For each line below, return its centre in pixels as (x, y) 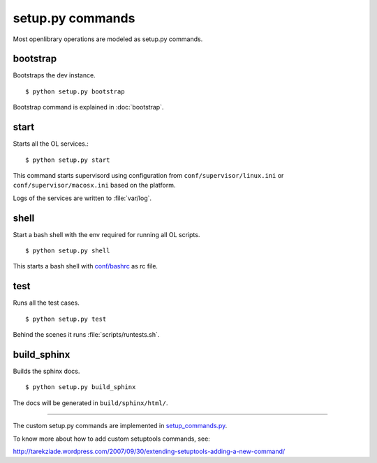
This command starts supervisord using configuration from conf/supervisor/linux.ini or (148, 175)
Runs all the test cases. (46, 303)
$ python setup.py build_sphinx (81, 387)
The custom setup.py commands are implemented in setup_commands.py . (120, 426)
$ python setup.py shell (68, 251)
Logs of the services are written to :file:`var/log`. (82, 198)
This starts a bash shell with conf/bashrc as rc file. (86, 266)
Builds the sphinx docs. (46, 371)
